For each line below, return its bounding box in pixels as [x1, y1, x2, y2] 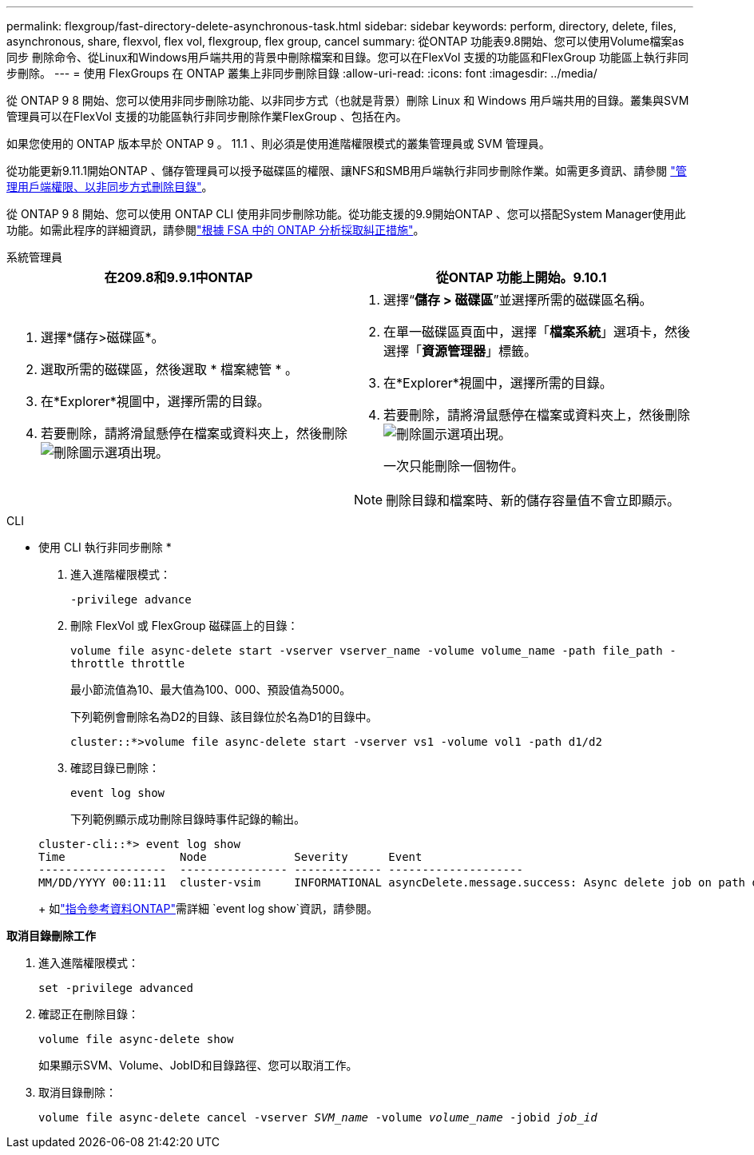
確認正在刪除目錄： [38, 1007, 139, 1021]
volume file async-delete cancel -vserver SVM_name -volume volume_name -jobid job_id [38, 1111, 597, 1124]
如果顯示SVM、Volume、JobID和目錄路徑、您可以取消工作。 [38, 1058, 358, 1072]
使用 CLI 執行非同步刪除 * [38, 540, 172, 554]
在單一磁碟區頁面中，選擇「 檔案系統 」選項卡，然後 [383, 324, 691, 340]
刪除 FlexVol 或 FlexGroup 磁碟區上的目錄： [70, 619, 299, 632]
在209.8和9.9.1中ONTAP [104, 269, 253, 285]
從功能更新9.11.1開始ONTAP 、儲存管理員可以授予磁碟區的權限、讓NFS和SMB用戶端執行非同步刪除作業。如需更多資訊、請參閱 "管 [6, 164, 687, 177]
